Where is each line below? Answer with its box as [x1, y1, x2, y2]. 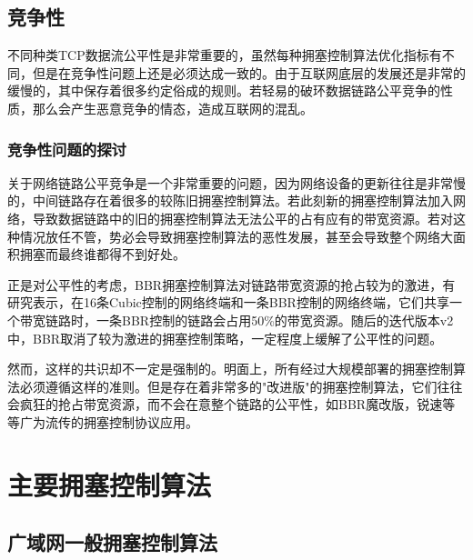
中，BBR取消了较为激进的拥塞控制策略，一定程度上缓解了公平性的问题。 [7, 328, 443, 347]
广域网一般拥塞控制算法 [7, 528, 217, 556]
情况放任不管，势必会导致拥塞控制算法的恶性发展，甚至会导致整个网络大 [19, 226, 453, 245]
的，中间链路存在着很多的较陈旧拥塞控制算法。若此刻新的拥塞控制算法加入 [7, 191, 453, 210]
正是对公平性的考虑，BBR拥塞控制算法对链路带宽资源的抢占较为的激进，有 [7, 275, 456, 294]
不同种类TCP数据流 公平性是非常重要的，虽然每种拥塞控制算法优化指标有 [7, 45, 442, 65]
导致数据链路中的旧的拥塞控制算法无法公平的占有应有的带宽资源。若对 [32, 208, 453, 227]
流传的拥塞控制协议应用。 [45, 412, 198, 431]
